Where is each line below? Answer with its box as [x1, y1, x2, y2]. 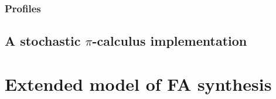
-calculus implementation [92, 32, 247, 50]
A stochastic [5, 32, 81, 50]
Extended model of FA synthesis [5, 71, 272, 95]
